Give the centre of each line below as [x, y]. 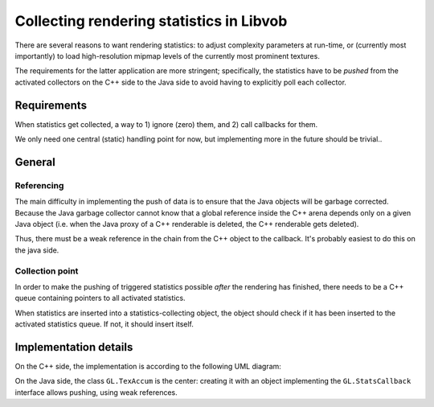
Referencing [39, 185]
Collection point [47, 271]
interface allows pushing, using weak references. [96, 392]
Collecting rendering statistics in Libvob [151, 21]
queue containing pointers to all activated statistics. [100, 298]
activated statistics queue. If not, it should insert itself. [104, 324]
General [35, 162]
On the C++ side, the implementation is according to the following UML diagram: [148, 366]
